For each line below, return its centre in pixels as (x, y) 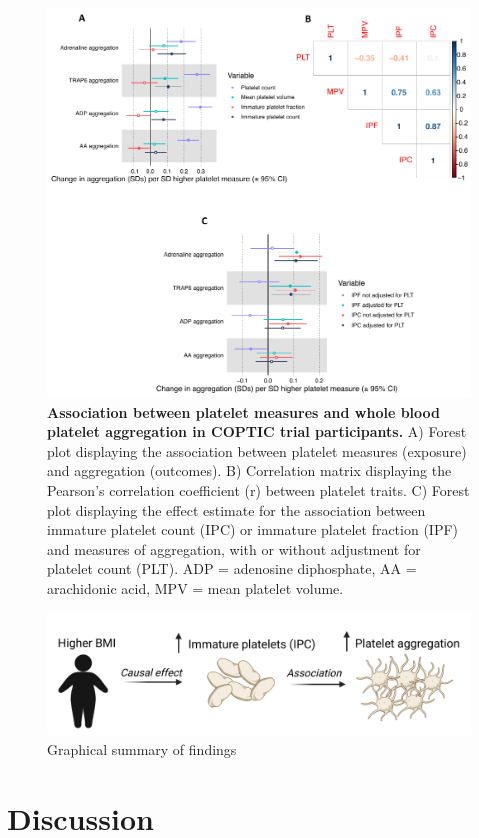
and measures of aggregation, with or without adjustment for (234, 548)
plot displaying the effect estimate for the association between (236, 509)
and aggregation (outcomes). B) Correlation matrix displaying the (249, 470)
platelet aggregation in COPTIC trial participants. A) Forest (257, 431)
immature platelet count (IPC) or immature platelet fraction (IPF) (253, 529)
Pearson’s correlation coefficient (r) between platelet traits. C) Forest (258, 490)
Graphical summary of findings (142, 748)
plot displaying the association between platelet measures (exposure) (257, 450)
